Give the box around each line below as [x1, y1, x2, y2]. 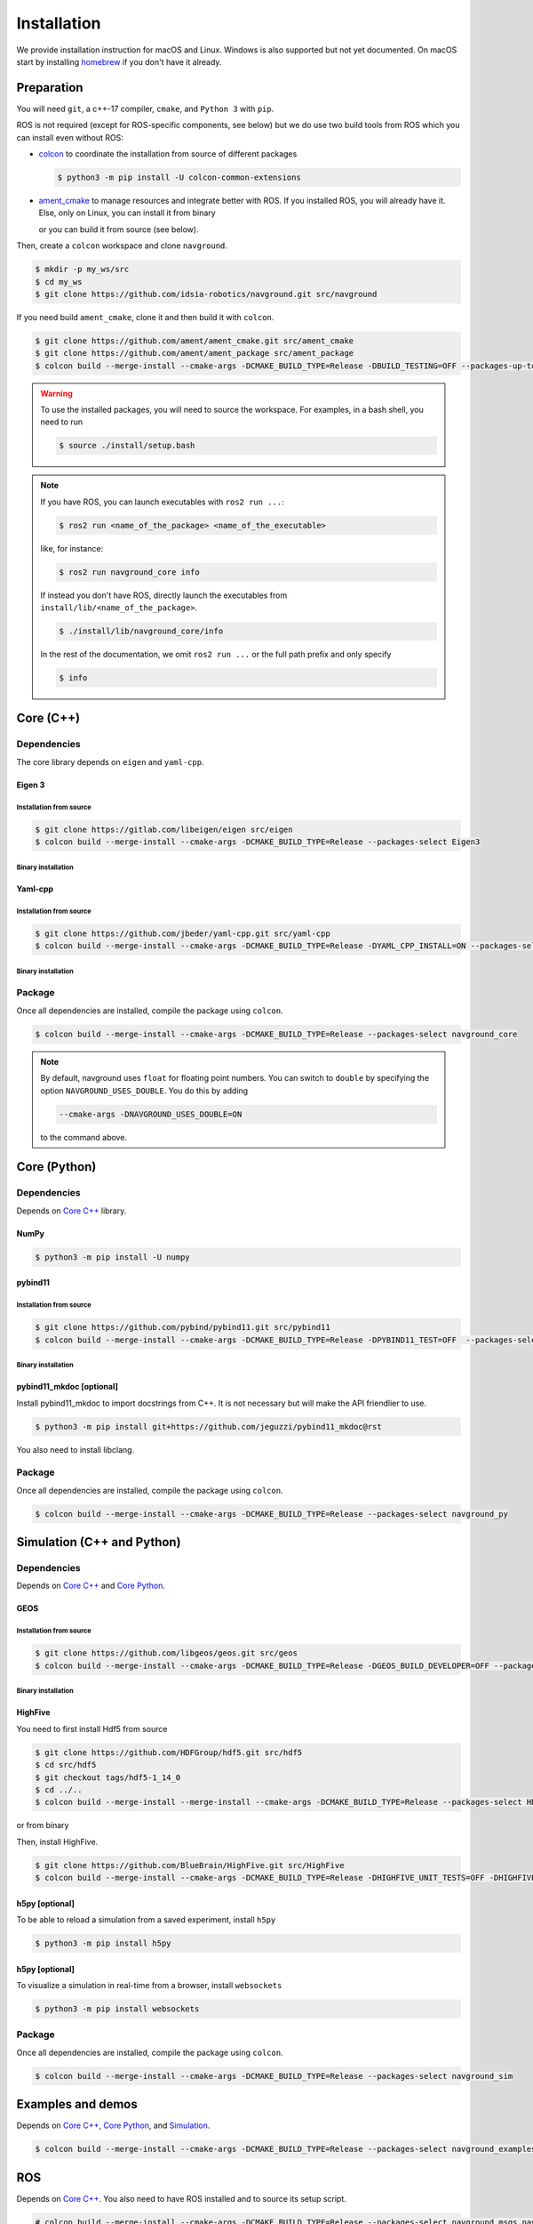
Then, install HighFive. [16, 1836, 99, 1847]
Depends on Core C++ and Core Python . [16, 1580, 166, 1591]
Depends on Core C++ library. [16, 1205, 127, 1216]
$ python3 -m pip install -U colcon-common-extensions [57, 173, 301, 182]
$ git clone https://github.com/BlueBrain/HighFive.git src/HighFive [35, 1860, 345, 1870]
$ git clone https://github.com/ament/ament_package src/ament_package [35, 348, 354, 359]
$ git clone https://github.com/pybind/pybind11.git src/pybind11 [35, 1322, 330, 1333]
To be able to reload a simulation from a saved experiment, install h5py [16, 1914, 276, 1925]
